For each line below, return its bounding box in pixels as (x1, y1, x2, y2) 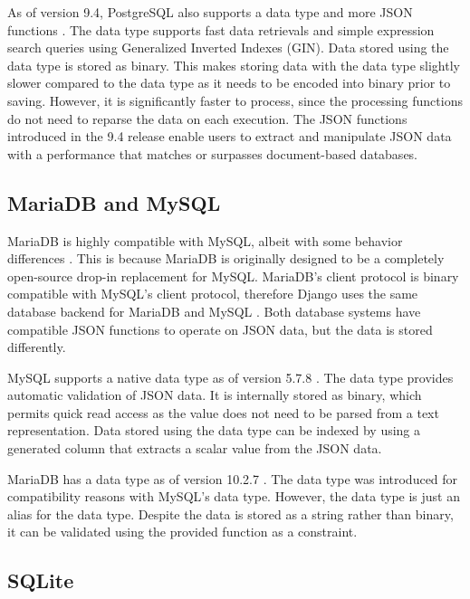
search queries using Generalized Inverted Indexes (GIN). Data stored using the (7, 38, 449, 57)
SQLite (7, 566, 74, 594)
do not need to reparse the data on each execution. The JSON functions (7, 109, 408, 128)
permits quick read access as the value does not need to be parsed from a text (7, 403, 439, 422)
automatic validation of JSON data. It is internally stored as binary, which (7, 385, 422, 404)
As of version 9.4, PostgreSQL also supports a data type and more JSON (7, 3, 413, 21)
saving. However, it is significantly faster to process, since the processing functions (7, 90, 463, 109)
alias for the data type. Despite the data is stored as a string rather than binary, (7, 504, 454, 523)
